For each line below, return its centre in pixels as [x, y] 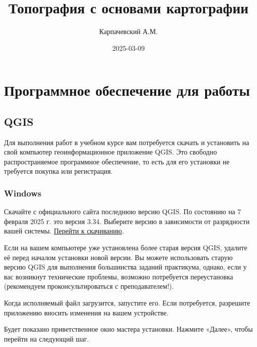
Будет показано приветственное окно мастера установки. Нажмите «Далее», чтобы [128, 329]
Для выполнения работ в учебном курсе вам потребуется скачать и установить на [127, 142]
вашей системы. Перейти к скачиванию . [64, 231]
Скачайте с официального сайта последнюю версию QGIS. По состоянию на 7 [123, 212]
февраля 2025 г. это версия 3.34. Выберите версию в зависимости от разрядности [127, 221]
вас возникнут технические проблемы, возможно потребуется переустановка [119, 276]
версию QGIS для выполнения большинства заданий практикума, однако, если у [126, 267]
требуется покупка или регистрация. [58, 171]
